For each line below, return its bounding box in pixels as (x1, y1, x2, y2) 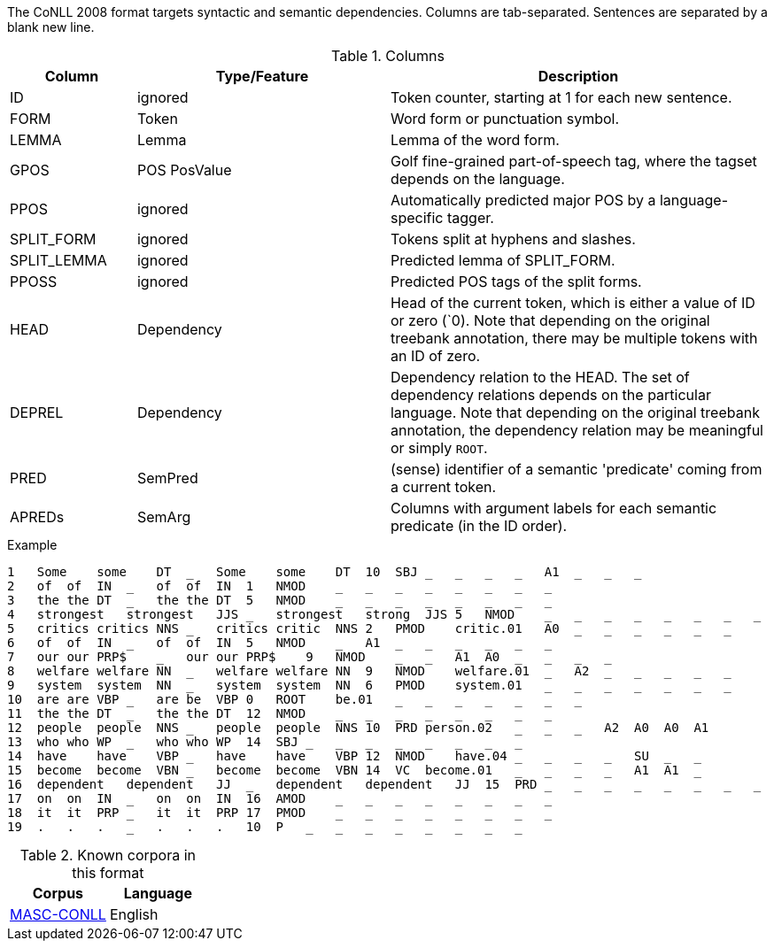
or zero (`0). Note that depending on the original (390, 312, 710, 329)
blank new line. (7, 19, 95, 35)
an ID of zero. (390, 347, 481, 365)
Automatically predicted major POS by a (390, 191, 656, 209)
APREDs (10, 508, 65, 526)
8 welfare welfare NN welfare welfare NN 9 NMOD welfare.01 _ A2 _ (7, 664, 612, 678)
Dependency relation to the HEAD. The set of (390, 368, 690, 386)
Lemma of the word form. (390, 131, 560, 149)
